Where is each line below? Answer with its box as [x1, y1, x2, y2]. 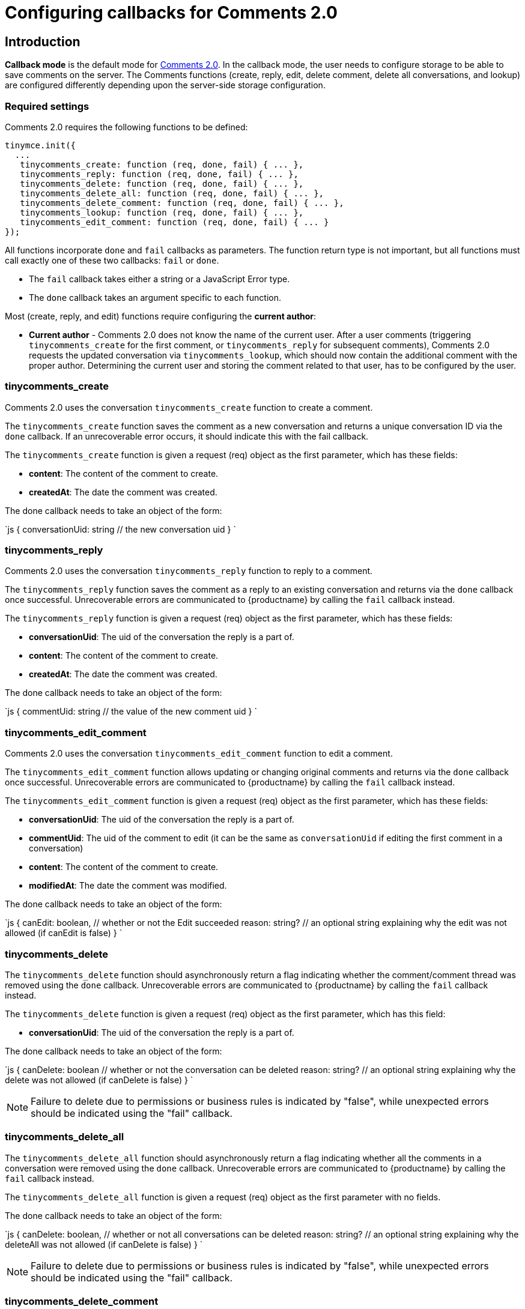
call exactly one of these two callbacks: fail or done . [5, 255, 219, 265]
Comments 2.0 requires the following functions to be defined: [5, 121, 248, 132]
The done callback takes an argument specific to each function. [29, 292, 282, 303]
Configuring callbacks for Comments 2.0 [5, 2, 338, 23]
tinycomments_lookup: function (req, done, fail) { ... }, [20, 207, 304, 217]
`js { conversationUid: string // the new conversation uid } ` [5, 524, 236, 534]
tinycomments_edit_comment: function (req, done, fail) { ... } [20, 217, 329, 227]
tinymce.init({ [5, 140, 76, 150]
